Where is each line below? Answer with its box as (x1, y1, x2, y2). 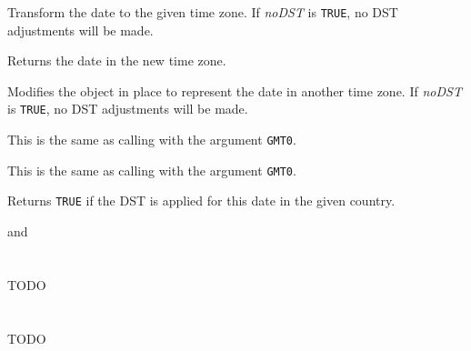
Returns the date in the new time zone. (7, 51, 226, 70)
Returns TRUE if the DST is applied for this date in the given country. (7, 191, 396, 210)
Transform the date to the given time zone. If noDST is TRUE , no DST (7, 3, 398, 21)
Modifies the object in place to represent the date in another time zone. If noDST (7, 81, 462, 100)
